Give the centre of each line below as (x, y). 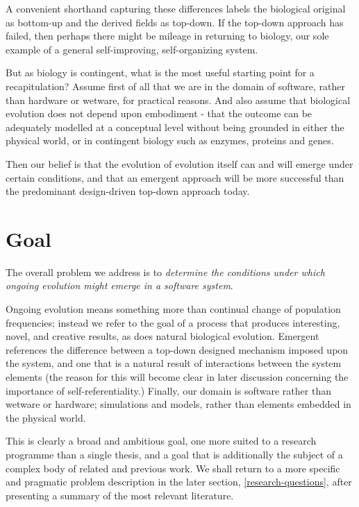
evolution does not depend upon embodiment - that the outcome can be (159, 113)
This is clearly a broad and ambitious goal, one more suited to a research (161, 441)
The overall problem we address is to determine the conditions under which (165, 272)
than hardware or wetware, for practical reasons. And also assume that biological (178, 100)
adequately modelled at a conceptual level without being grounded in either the (175, 127)
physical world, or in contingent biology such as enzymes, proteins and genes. (170, 140)
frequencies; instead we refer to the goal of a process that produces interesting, (173, 322)
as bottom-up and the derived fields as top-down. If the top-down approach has (175, 22)
